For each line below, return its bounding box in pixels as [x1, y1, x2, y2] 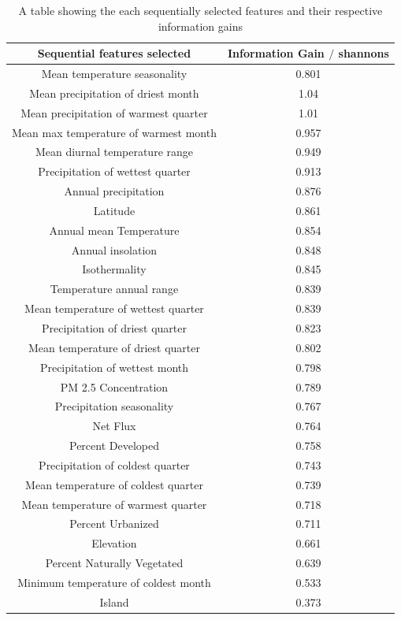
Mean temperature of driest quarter [28, 339, 201, 355]
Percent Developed [69, 437, 159, 454]
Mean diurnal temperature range [35, 143, 194, 160]
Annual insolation [71, 241, 158, 258]
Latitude [93, 202, 136, 218]
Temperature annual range [50, 280, 179, 297]
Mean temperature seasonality [41, 65, 188, 82]
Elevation [91, 535, 137, 551]
